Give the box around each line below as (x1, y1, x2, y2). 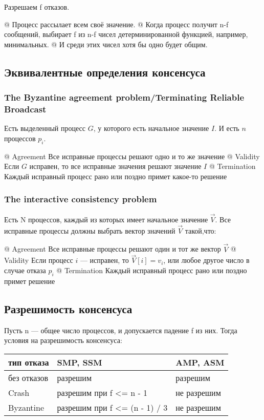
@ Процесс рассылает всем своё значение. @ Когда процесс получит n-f (4, 18, 229, 29)
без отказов (8, 371, 49, 384)
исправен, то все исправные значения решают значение (29, 161, 202, 171)
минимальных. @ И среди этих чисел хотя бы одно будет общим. (4, 39, 208, 49)
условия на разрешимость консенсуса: (4, 335, 122, 346)
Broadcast (4, 103, 47, 115)
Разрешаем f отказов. (4, 2, 70, 12)
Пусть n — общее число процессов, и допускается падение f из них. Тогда (4, 324, 237, 335)
